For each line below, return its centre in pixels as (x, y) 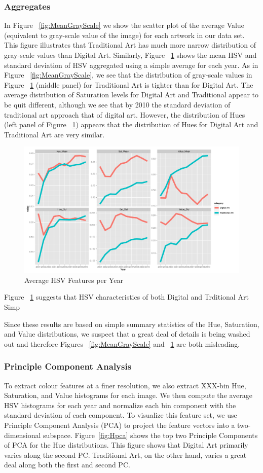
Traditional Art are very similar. (54, 134)
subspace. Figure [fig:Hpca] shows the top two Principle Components (151, 435)
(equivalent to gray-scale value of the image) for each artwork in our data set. (124, 35)
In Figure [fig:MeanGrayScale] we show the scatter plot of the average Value (124, 25)
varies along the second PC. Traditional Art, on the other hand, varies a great (125, 454)
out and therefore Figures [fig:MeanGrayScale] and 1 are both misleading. (122, 343)
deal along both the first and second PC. (67, 465)
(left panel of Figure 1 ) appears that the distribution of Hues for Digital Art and (131, 124)
